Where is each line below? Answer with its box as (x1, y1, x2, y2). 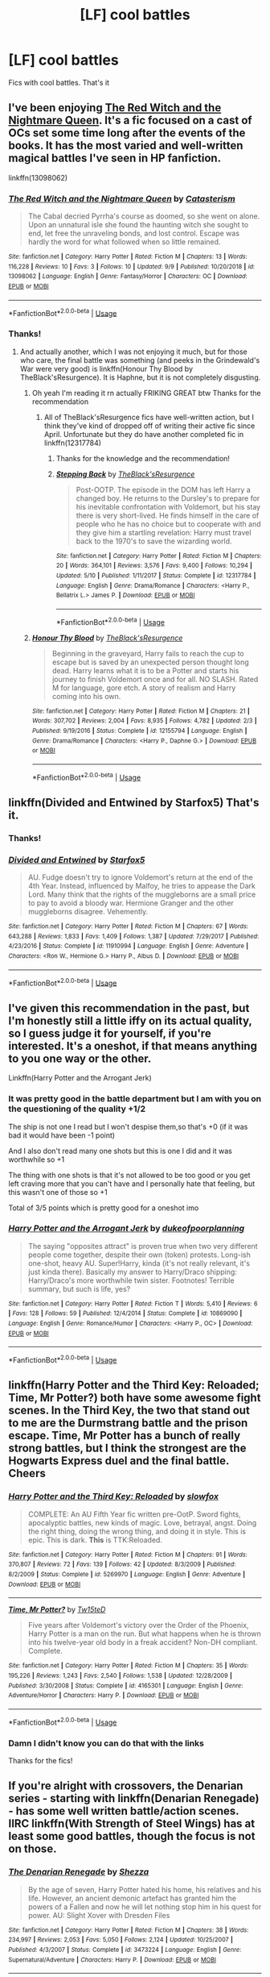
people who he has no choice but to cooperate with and (76, 518, 261, 529)
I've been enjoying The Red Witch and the (8, 101, 222, 114)
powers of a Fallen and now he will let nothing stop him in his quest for (27, 1901, 262, 1912)
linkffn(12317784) (43, 438, 102, 447)
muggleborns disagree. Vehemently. (27, 907, 149, 917)
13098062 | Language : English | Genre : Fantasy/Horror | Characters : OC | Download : (8, 273, 247, 281)
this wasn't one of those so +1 (8, 1187, 108, 1197)
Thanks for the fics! (8, 1755, 73, 1765)
